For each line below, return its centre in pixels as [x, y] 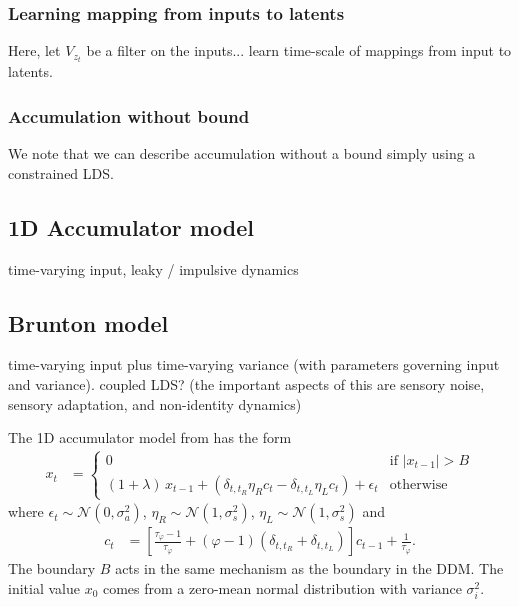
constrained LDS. [61, 172]
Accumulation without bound [129, 115]
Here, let [34, 50]
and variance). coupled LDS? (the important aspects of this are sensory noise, [246, 383]
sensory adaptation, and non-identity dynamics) [155, 403]
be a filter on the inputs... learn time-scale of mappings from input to [299, 50]
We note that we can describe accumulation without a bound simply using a [242, 153]
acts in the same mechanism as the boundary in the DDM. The [309, 568]
